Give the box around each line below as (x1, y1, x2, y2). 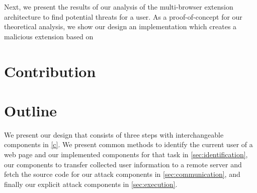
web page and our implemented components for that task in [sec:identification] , (4, 149, 248, 160)
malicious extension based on (4, 31, 94, 41)
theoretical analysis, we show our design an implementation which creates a (4, 21, 237, 32)
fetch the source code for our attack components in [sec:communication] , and (4, 169, 240, 179)
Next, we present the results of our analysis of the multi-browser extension (4, 2, 233, 12)
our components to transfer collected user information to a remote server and (4, 159, 242, 169)
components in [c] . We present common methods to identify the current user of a (4, 139, 253, 150)
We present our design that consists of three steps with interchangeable (4, 129, 224, 140)
